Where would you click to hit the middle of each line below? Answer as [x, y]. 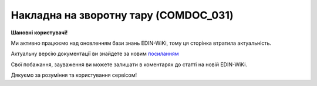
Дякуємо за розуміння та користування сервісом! [74, 75]
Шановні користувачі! [39, 33]
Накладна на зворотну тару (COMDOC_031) [122, 15]
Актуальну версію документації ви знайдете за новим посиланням [95, 54]
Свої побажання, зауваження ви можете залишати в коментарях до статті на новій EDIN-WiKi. [129, 64]
